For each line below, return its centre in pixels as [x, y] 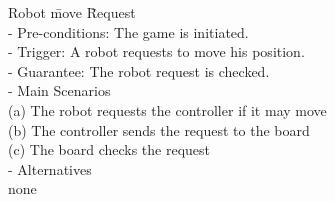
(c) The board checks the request [109, 149]
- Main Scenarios [59, 90]
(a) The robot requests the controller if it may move [167, 109]
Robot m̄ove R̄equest [72, 12]
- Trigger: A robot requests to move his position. [156, 51]
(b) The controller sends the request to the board [159, 129]
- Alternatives [50, 168]
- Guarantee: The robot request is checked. [139, 70]
